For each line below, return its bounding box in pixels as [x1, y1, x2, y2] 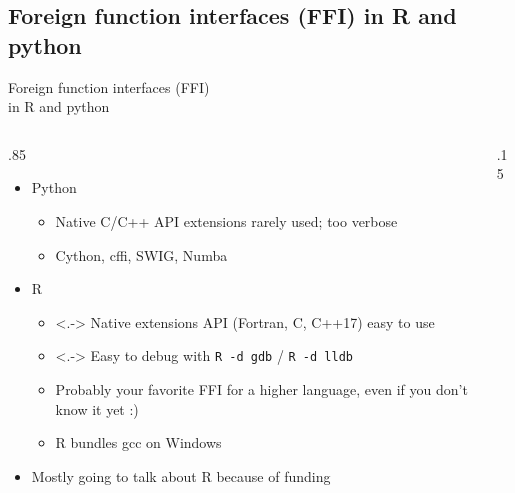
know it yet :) [55, 398, 139, 419]
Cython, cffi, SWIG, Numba [55, 244, 228, 265]
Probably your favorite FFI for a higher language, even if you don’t [55, 379, 468, 399]
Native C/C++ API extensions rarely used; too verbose [55, 210, 398, 231]
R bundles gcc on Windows [55, 432, 222, 453]
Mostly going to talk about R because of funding [31, 465, 331, 486]
